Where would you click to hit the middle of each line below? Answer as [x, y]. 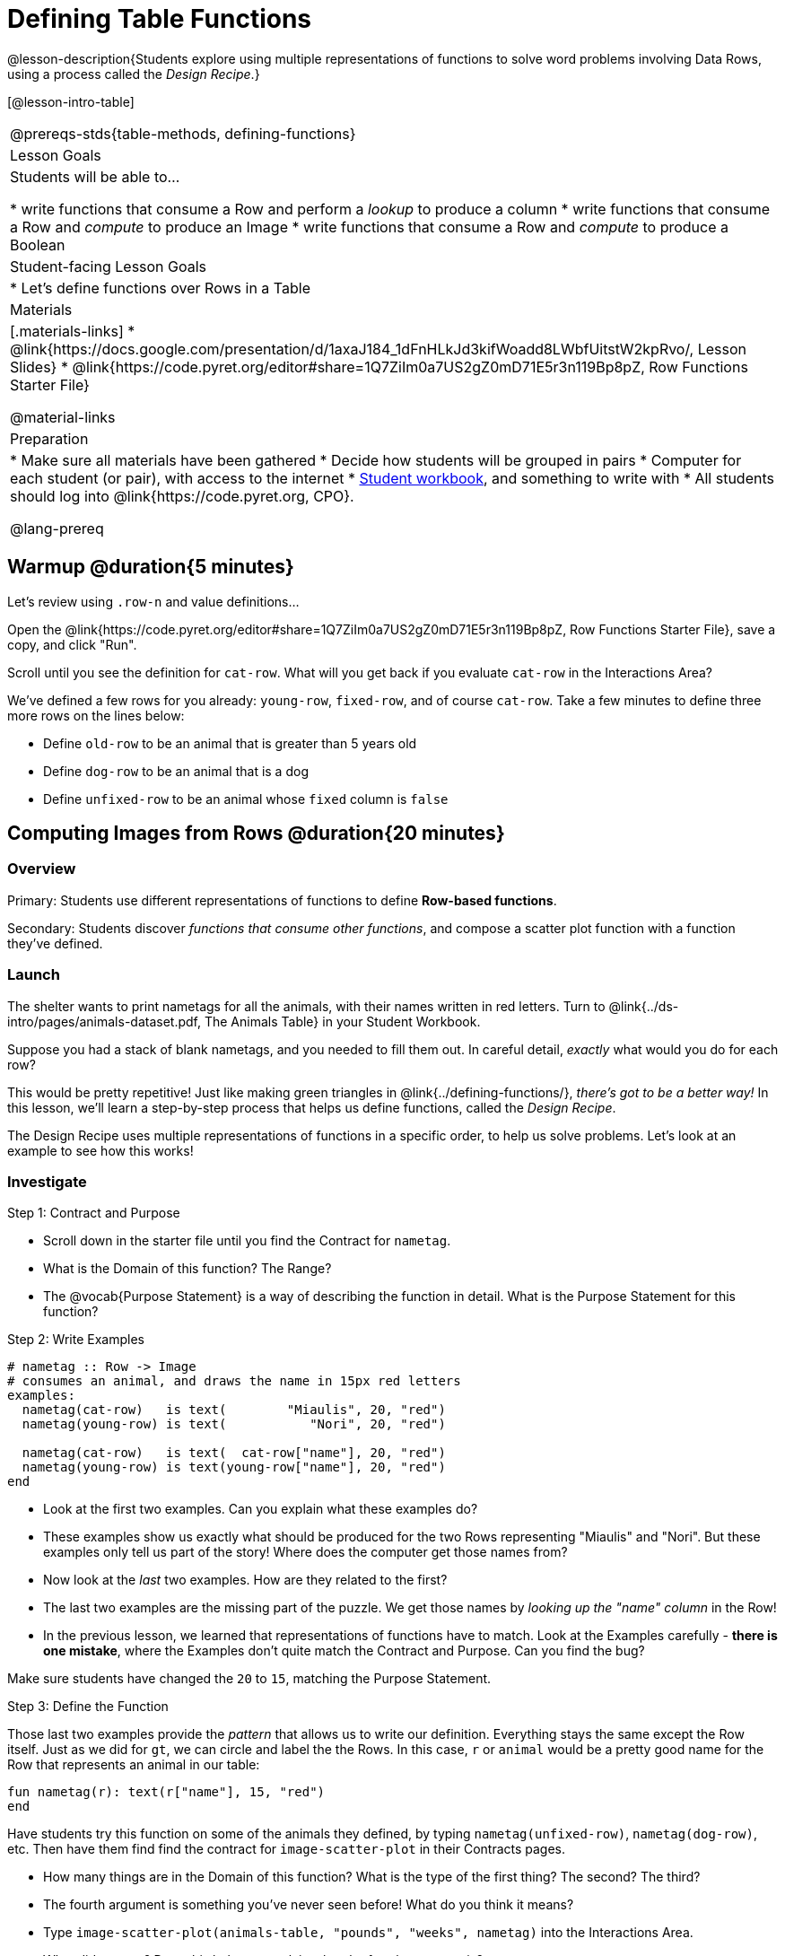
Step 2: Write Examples [76, 1340]
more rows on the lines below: [96, 715]
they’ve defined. [55, 943]
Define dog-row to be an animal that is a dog [176, 771]
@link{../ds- [644, 1006]
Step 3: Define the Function [88, 1707]
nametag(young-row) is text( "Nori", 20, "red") [234, 1424]
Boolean [38, 244]
